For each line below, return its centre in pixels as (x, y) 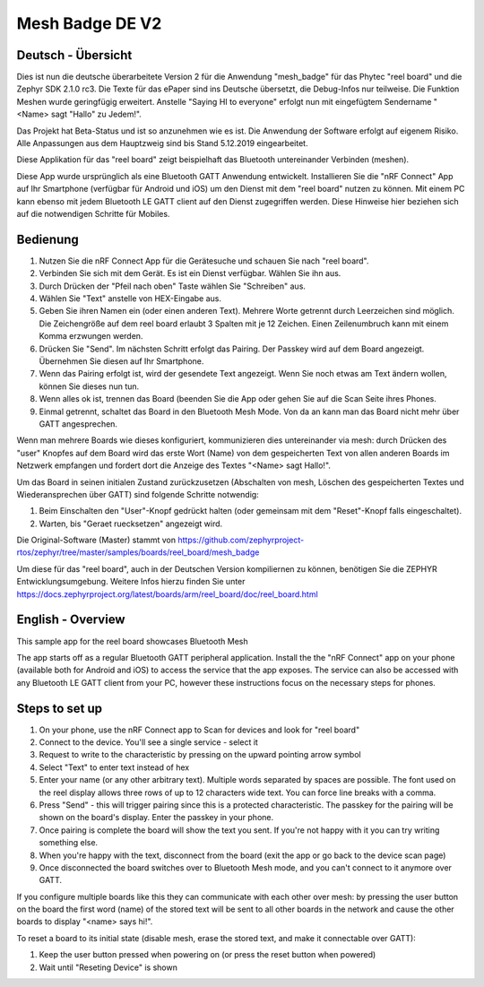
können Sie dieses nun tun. (89, 386)
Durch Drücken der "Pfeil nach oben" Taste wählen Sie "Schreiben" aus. (173, 286)
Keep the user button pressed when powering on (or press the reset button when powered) (207, 955)
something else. (69, 843)
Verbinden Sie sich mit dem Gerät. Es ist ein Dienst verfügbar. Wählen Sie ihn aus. (190, 273)
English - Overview (71, 620)
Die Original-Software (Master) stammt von (96, 540)
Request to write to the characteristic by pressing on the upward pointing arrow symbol (200, 755)
